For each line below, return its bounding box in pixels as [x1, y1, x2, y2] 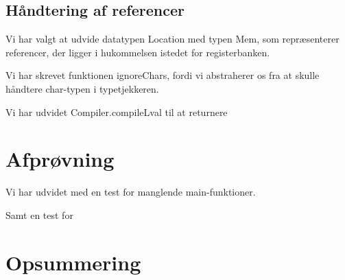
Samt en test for [5, 207, 73, 222]
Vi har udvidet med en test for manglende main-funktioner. [5, 185, 256, 199]
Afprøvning [5, 145, 115, 173]
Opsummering [5, 248, 141, 276]
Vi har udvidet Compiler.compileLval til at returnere [5, 104, 228, 119]
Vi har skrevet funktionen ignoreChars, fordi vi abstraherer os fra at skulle [5, 68, 320, 82]
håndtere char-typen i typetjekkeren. [5, 81, 159, 95]
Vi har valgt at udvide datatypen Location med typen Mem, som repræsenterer [5, 32, 340, 46]
